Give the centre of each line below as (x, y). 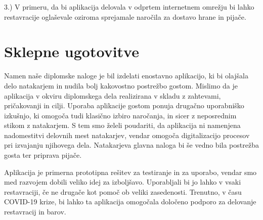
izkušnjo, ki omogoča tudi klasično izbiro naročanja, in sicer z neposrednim (120, 115)
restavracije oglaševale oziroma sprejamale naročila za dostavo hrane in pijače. (125, 16)
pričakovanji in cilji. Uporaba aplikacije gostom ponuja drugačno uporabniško (124, 105)
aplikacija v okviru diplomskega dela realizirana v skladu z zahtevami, (113, 95)
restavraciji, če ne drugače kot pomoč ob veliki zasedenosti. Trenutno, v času (123, 191)
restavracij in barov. (35, 212)
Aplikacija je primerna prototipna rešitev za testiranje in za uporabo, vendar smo (130, 172)
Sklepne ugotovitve (72, 51)
